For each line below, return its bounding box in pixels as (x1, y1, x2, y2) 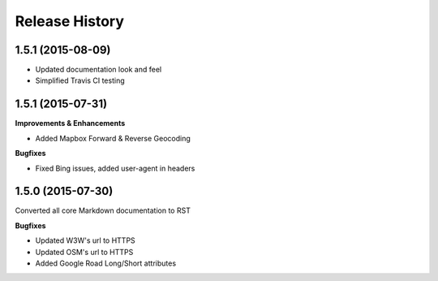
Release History (15, 12, 125, 30)
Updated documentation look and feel (35, 65, 162, 75)
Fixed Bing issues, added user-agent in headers (35, 163, 195, 173)
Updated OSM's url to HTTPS (35, 247, 134, 257)
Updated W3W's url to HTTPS (35, 236, 135, 245)
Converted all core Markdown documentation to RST (15, 205, 191, 215)
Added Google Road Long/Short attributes (35, 258, 177, 268)
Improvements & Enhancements (15, 119, 126, 128)
